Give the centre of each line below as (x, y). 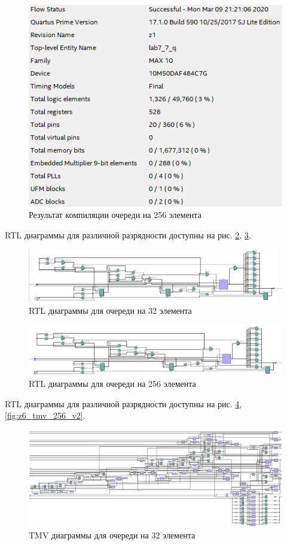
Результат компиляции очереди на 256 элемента (115, 215)
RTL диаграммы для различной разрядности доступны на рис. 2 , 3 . (128, 234)
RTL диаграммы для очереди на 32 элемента (110, 311)
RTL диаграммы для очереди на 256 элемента (112, 383)
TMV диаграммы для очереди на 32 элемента (112, 535)
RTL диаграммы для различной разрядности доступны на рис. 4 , (123, 403)
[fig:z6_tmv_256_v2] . (45, 415)
